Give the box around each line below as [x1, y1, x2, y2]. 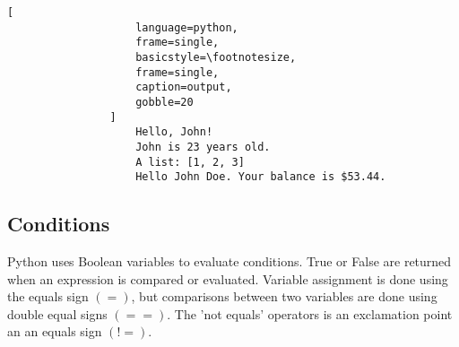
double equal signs [7, 304, 108, 323]
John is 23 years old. [135, 140, 271, 153]
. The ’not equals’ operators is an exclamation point [167, 304, 453, 323]
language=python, [135, 21, 238, 34]
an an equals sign [7, 322, 102, 341]
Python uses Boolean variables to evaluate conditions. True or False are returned [7, 252, 452, 271]
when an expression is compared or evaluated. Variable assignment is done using [7, 269, 448, 288]
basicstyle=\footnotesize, [135, 50, 297, 64]
